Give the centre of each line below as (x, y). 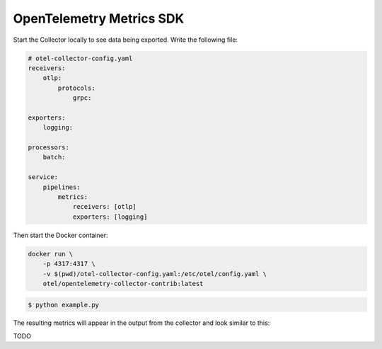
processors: (49, 148)
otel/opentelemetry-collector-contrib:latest (123, 284)
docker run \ (51, 254)
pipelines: (62, 187)
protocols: (76, 88)
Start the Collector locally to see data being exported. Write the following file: (126, 40)
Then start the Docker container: (61, 235)
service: (43, 177)
